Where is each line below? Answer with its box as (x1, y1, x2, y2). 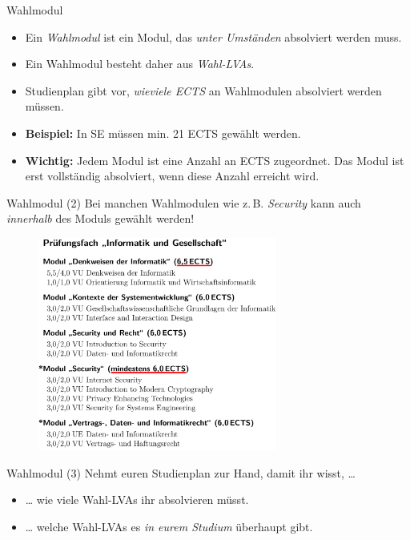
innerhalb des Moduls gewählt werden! (6, 210, 195, 227)
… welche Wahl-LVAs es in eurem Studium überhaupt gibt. (25, 518, 313, 534)
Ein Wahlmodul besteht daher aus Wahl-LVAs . (25, 55, 255, 72)
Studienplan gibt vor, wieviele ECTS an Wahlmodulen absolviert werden (25, 82, 382, 99)
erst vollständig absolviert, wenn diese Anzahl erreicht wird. (25, 167, 320, 184)
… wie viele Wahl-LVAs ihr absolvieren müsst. (25, 491, 249, 508)
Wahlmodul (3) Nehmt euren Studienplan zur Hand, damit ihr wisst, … (6, 464, 356, 481)
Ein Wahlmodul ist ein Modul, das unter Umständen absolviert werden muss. (25, 28, 402, 45)
